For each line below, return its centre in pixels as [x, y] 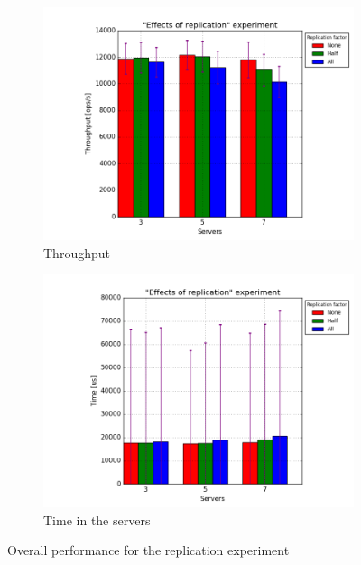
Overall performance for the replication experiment [148, 550]
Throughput [77, 252]
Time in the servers [97, 519]
